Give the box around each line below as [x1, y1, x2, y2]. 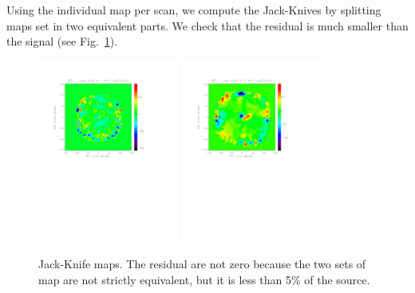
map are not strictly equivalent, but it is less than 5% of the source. [38, 271, 370, 287]
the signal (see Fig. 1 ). [6, 33, 118, 49]
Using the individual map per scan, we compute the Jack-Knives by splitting [6, 2, 381, 18]
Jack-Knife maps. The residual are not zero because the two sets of [38, 255, 366, 272]
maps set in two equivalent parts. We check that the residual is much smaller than [6, 17, 409, 34]
